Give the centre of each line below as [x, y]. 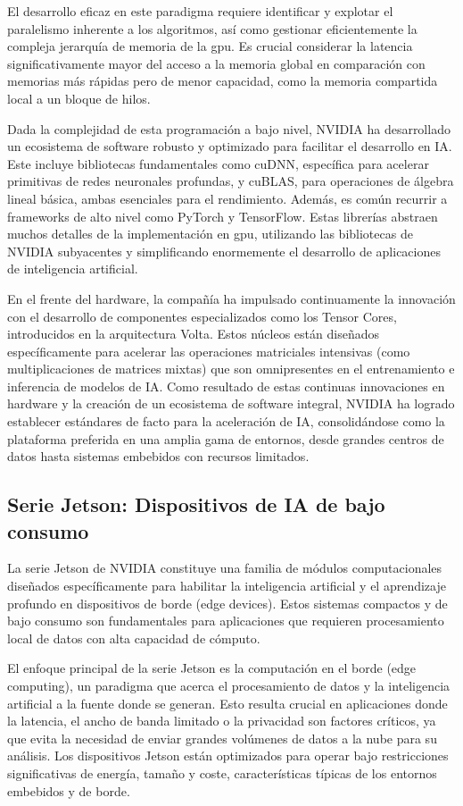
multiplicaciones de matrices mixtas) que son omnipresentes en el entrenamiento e [231, 369]
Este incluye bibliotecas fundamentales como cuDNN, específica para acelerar [218, 163]
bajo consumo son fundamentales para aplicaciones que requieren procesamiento [226, 621]
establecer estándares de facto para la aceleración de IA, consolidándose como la [226, 421]
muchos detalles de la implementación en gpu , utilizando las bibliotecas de [210, 234]
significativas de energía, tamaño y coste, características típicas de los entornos [222, 772]
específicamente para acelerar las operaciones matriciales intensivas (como [209, 351]
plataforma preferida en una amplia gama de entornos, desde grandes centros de [226, 438]
